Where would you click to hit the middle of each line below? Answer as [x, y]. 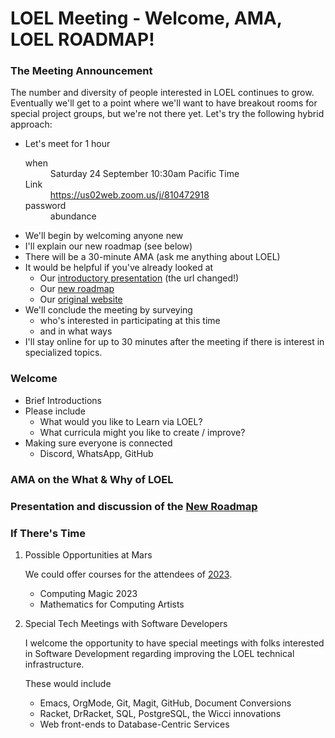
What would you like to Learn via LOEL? [121, 421]
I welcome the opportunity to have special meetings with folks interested [174, 643]
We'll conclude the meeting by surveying [108, 310]
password [45, 206]
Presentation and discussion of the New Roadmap [134, 506]
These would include [68, 683]
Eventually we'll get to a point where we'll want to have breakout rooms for [164, 103]
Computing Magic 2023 [88, 593]
